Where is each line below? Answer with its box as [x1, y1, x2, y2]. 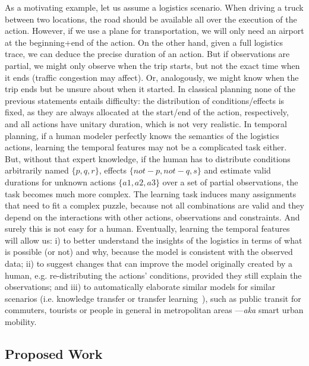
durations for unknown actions [5, 175, 116, 188]
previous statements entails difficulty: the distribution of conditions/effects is [5, 94, 285, 106]
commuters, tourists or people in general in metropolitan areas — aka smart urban [5, 304, 304, 316]
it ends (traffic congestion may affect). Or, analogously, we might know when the [5, 71, 299, 83]
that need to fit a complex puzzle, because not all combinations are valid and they [5, 199, 304, 212]
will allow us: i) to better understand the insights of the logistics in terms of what [5, 234, 302, 246]
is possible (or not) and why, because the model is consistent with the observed [5, 245, 293, 258]
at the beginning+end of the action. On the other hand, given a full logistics [5, 36, 283, 48]
